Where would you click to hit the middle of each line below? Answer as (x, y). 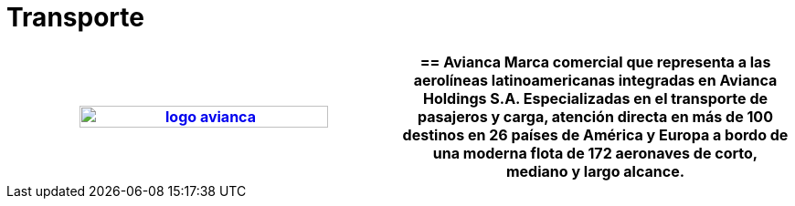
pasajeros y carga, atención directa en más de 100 (595, 116)
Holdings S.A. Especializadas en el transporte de (595, 98)
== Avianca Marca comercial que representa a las (595, 62)
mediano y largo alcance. (595, 171)
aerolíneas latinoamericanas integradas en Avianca (595, 80)
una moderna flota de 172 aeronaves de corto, (595, 153)
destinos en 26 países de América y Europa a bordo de (595, 134)
